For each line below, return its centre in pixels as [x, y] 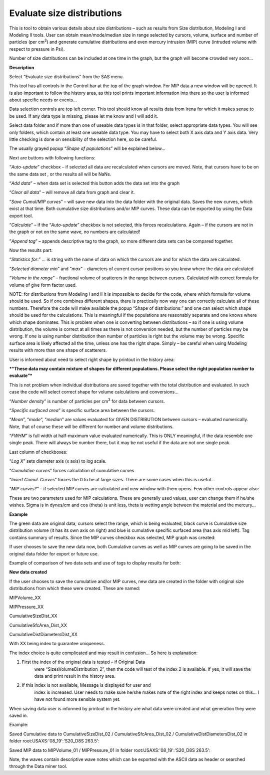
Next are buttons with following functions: [52, 157]
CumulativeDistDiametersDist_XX [43, 635]
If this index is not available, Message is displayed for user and [86, 685]
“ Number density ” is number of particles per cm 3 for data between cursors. [87, 401]
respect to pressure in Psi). [37, 49]
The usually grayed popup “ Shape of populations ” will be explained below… [87, 148]
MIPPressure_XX [26, 607]
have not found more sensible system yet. [77, 699]
